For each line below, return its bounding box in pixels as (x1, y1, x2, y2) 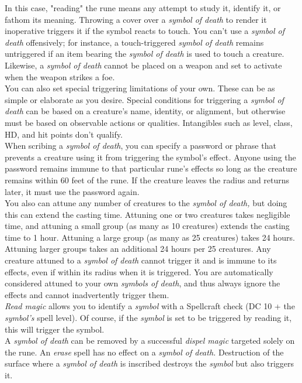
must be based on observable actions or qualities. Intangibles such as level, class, (5, 116, 293, 128)
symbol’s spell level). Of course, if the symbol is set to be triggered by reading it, (5, 312, 292, 324)
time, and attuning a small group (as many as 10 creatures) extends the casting (5, 220, 290, 232)
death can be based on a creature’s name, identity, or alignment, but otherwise (5, 105, 286, 117)
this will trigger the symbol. (5, 323, 105, 335)
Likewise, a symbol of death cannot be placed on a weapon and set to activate (5, 59, 282, 71)
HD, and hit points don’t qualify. (5, 128, 123, 140)
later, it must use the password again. (5, 185, 140, 197)
